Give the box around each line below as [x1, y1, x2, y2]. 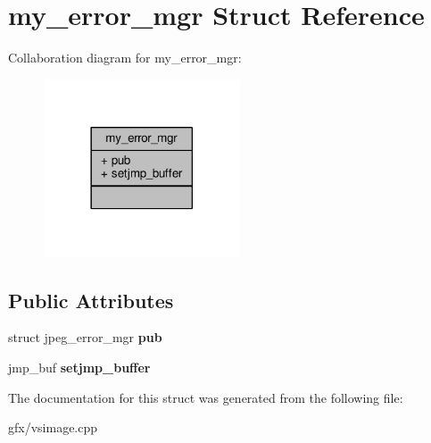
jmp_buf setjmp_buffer [8, 358, 151, 376]
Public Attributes [8, 286, 174, 313]
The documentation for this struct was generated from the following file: [8, 388, 403, 406]
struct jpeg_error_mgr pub [8, 328, 162, 347]
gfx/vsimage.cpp [8, 418, 98, 437]
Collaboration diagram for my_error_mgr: [8, 48, 242, 67]
